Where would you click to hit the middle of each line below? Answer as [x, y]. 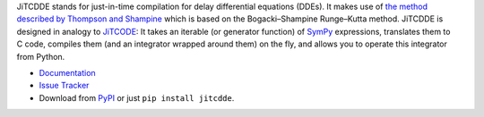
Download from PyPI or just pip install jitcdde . [137, 97]
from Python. [41, 56]
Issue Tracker [64, 86]
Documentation [67, 72]
